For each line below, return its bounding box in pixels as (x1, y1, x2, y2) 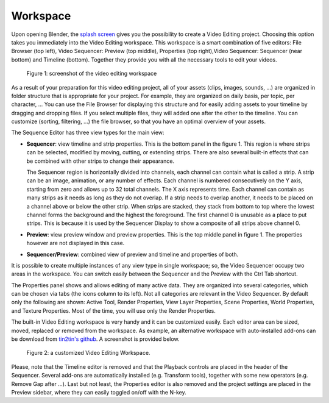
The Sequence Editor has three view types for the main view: (11, 129, 164, 137)
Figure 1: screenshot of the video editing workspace (26, 70, 157, 77)
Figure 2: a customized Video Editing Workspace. (26, 349, 150, 357)
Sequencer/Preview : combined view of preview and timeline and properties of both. (26, 251, 239, 258)
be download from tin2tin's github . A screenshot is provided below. (11, 335, 180, 343)
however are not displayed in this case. (26, 240, 125, 247)
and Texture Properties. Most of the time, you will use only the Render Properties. (11, 307, 216, 314)
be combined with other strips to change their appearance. (26, 157, 175, 165)
